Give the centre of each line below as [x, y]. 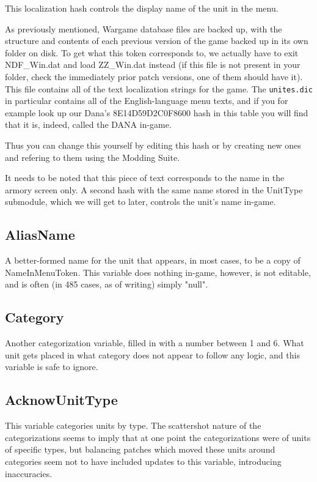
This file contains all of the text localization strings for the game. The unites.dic [159, 88]
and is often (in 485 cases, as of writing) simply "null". [107, 284]
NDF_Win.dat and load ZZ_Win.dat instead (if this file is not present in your [153, 65]
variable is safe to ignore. [52, 367]
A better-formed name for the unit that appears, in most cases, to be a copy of [153, 260]
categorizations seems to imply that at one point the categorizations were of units [158, 437]
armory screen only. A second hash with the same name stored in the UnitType [154, 189]
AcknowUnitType [61, 400]
